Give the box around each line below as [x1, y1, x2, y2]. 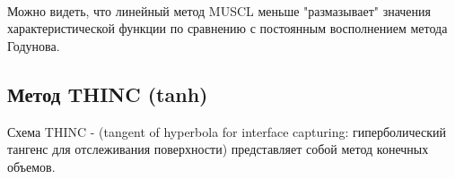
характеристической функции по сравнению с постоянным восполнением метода [7, 19, 448, 38]
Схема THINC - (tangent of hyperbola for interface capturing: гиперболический [7, 122, 446, 141]
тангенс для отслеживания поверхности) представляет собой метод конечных [7, 140, 429, 158]
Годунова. [7, 36, 60, 55]
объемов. [7, 157, 56, 175]
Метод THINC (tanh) [7, 80, 208, 107]
